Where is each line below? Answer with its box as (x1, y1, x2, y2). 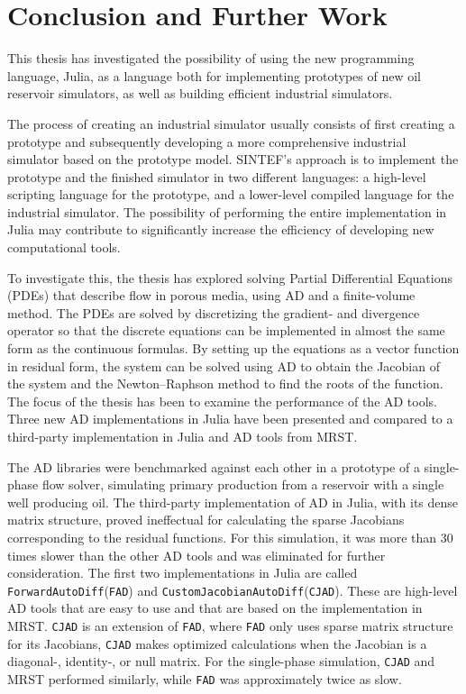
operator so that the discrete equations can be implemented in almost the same (7, 321, 445, 340)
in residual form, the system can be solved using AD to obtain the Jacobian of (7, 356, 440, 375)
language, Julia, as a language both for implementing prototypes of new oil (7, 66, 421, 85)
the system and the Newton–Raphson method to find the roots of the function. (7, 374, 443, 393)
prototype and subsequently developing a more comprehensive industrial (7, 132, 407, 151)
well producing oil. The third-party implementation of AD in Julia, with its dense (7, 492, 459, 511)
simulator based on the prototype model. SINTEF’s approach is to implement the (7, 150, 459, 169)
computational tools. (7, 238, 121, 257)
